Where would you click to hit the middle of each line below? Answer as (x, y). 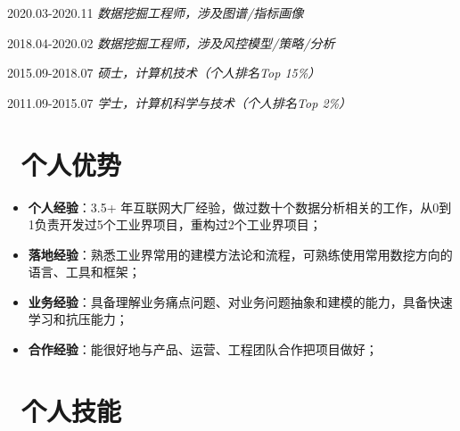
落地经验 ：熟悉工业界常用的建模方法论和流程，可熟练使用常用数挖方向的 (240, 254)
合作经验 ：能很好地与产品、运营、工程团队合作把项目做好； (203, 349)
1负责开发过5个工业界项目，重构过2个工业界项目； (175, 224)
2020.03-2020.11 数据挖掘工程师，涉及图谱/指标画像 (156, 12)
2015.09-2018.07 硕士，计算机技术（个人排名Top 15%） (164, 73)
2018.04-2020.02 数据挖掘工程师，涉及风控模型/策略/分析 (171, 42)
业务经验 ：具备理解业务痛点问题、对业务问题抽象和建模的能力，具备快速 (240, 301)
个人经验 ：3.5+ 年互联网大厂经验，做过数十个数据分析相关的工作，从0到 (240, 207)
